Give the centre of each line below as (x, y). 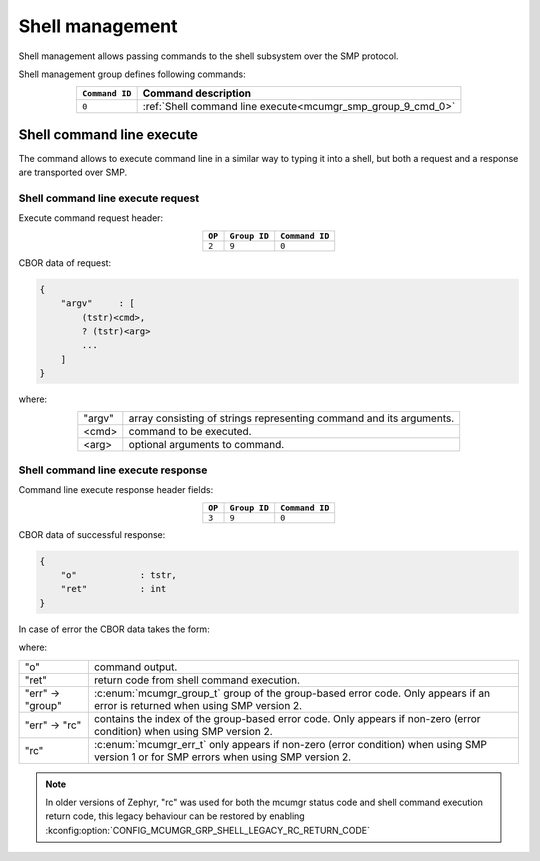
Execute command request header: (91, 218)
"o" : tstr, (118, 574)
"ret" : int (113, 589)
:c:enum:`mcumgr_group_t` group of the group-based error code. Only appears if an (292, 693)
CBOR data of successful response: (92, 534)
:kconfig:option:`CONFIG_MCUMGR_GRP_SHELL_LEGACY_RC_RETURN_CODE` (207, 830)
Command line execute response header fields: (116, 490)
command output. (135, 667)
